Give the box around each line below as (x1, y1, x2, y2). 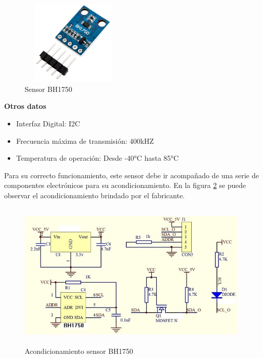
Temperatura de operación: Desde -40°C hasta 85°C (16, 153, 179, 163)
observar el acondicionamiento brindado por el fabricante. (4, 190, 185, 200)
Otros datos (4, 101, 47, 111)
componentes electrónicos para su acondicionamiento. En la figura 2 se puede (4, 180, 246, 191)
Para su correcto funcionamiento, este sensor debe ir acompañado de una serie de (4, 169, 259, 180)
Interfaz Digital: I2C (16, 118, 80, 128)
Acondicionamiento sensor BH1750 (25, 345, 133, 356)
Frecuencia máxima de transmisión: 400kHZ (16, 135, 154, 146)
